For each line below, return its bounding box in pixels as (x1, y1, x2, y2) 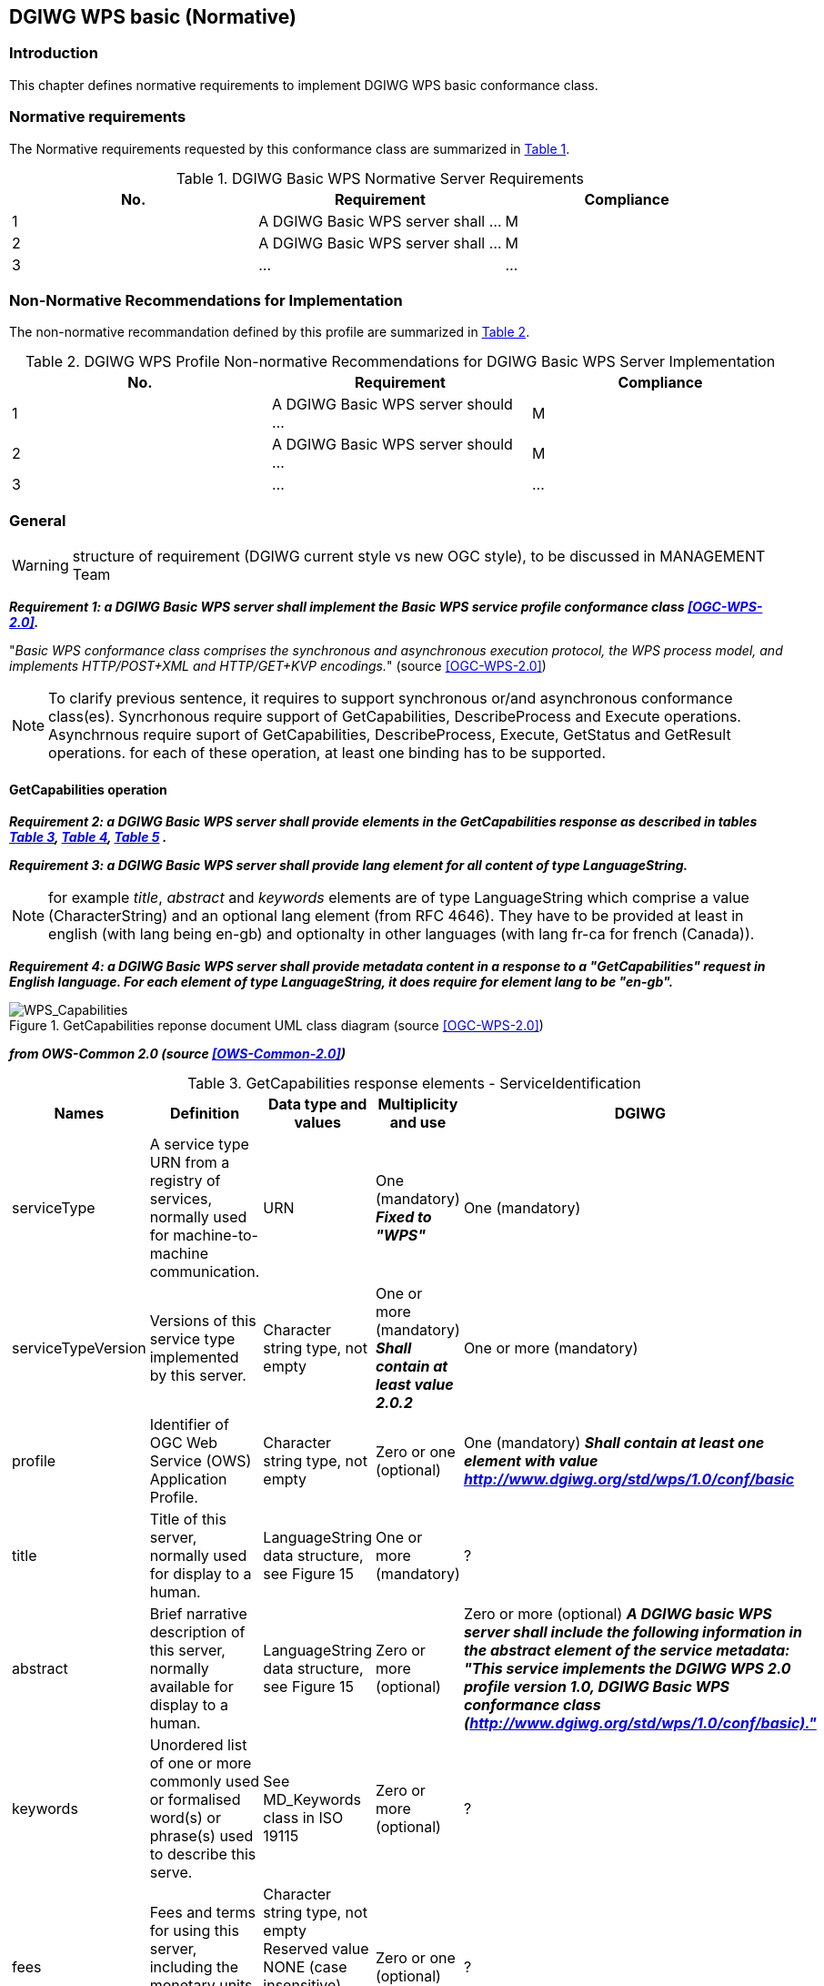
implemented (149, 1348, 239, 1367)
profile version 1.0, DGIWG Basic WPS (463, 1677, 730, 1697)
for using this (149, 1921, 239, 1940)
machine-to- (173, 1226, 258, 1245)
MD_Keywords (263, 1790, 362, 1809)
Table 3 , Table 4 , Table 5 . (9, 829, 167, 846)
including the (149, 1958, 238, 1977)
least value (376, 1375, 454, 1394)
